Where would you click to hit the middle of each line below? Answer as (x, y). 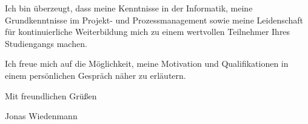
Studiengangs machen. (46, 43)
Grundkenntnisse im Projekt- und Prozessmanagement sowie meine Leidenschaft (154, 20)
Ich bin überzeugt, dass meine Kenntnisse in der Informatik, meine (129, 8)
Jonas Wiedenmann (41, 116)
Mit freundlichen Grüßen (51, 95)
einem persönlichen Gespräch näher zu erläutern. (95, 75)
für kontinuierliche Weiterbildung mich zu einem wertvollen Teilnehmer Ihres (148, 32)
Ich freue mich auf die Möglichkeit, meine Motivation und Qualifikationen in (147, 64)
